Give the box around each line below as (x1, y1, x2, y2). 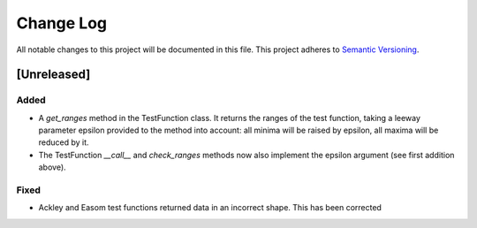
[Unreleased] (16, 67, 91, 82)
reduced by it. (38, 137, 89, 148)
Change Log (16, 13, 108, 33)
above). (38, 162, 66, 172)
